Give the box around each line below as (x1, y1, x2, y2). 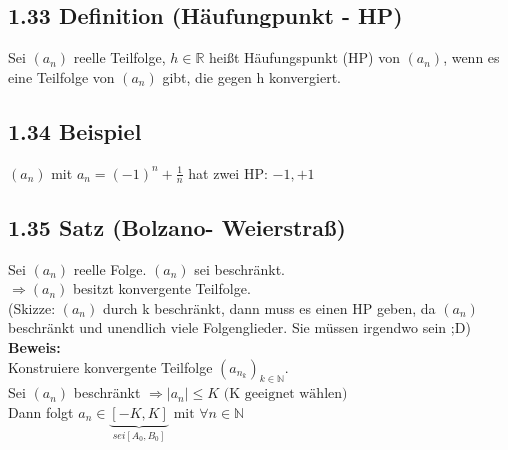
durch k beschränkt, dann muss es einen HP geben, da (102, 297, 436, 318)
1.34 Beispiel (8, 115, 142, 146)
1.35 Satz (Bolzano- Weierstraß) (8, 211, 346, 242)
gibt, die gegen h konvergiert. (162, 66, 342, 87)
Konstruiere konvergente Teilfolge (8, 356, 213, 377)
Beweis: (8, 337, 61, 357)
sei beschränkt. (194, 258, 286, 279)
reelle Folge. (73, 258, 147, 279)
